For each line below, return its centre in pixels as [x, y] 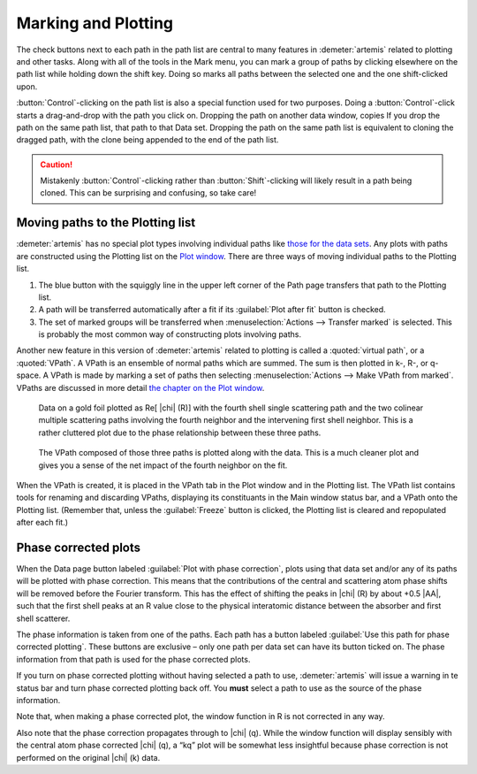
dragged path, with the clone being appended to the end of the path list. [148, 140]
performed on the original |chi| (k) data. [88, 757]
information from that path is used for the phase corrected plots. [133, 659]
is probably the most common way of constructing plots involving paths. [170, 334]
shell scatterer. [43, 618]
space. [29, 375]
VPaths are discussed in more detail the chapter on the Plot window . [140, 387]
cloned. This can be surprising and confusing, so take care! [148, 193]
